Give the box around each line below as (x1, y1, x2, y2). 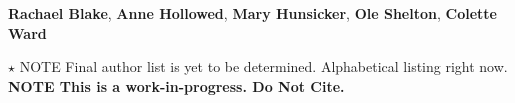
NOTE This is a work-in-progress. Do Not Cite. (8, 75, 345, 96)
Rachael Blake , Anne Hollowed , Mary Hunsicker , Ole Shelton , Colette (8, 3, 497, 23)
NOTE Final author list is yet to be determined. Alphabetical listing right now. (19, 56, 508, 77)
